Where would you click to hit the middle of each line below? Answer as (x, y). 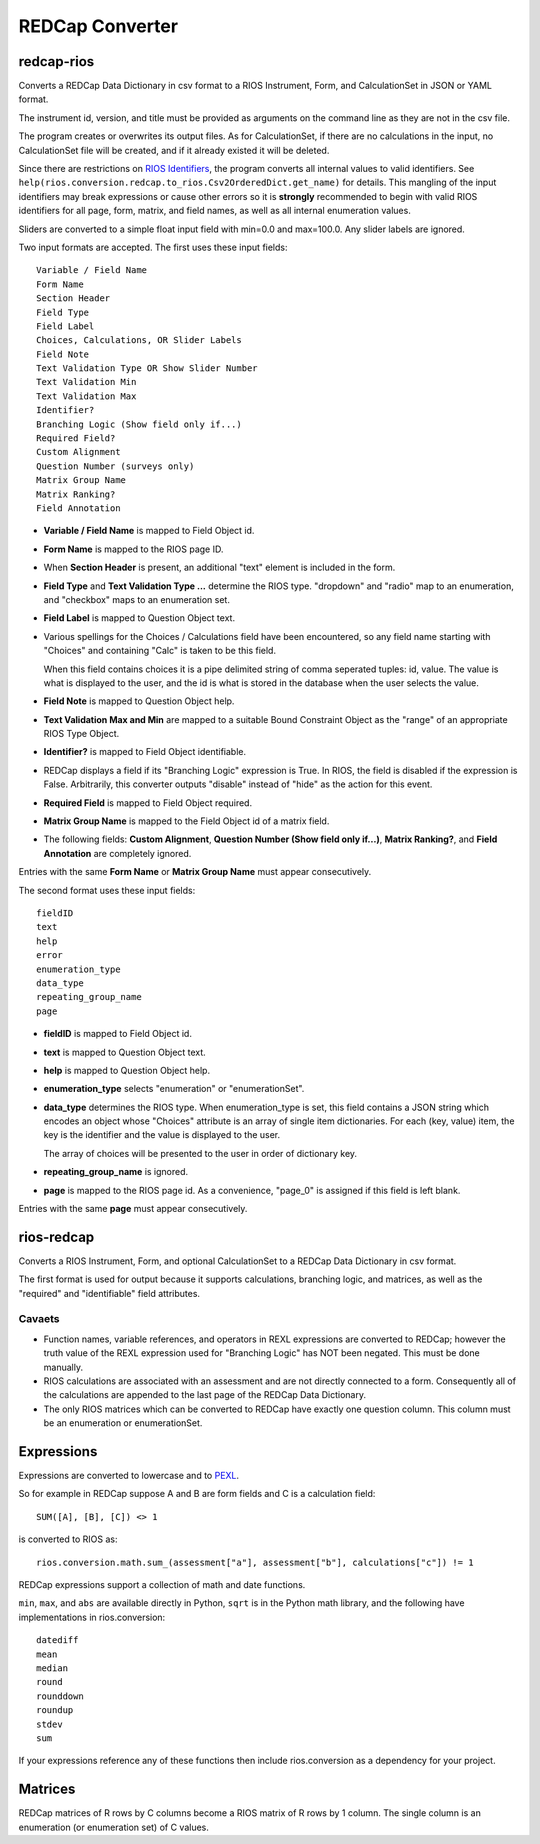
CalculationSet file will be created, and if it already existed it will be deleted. (174, 150)
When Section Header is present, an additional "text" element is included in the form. (219, 567)
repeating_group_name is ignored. (116, 1172)
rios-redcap (56, 1236)
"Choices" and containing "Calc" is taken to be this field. (160, 651)
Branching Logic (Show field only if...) (139, 424)
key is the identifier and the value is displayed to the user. (162, 1135)
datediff (57, 1640)
